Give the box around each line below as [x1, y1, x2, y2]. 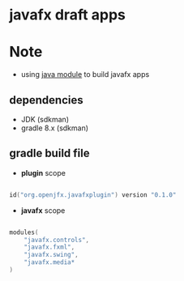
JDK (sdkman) [20, 114, 70, 124]
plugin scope [20, 168, 66, 177]
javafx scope [20, 205, 66, 215]
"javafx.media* [24, 258, 75, 266]
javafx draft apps [9, 6, 126, 24]
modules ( [9, 228, 39, 236]
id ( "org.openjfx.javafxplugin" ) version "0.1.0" [9, 190, 177, 199]
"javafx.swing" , [24, 251, 79, 259]
